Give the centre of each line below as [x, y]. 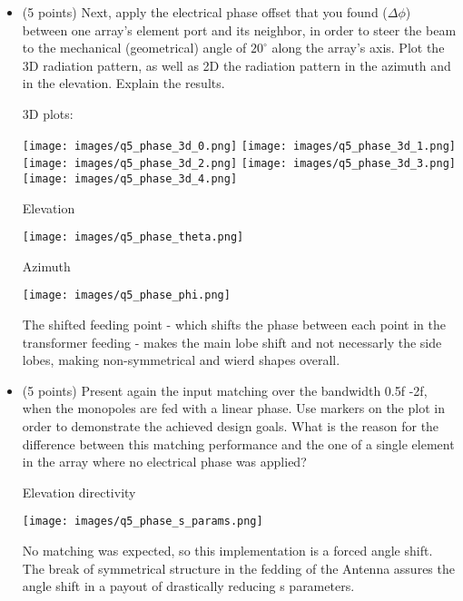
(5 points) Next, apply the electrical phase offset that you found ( [205, 12]
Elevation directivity [79, 492]
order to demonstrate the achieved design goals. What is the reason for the [231, 426]
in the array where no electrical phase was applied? [164, 462]
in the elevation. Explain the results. [123, 83]
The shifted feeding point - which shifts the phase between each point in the [234, 325]
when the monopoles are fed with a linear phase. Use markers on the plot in [233, 408]
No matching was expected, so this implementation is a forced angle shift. [227, 551]
